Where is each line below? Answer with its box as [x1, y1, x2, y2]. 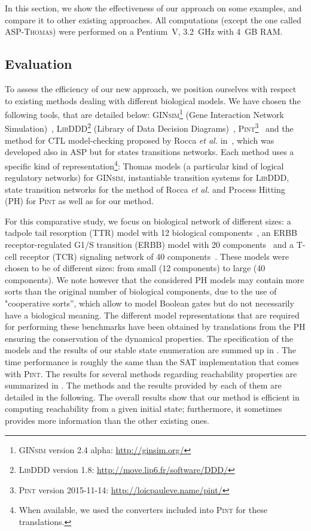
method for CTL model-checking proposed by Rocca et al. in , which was [5, 133, 275, 146]
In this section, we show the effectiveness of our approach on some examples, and [5, 2, 302, 14]
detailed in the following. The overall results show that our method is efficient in [5, 390, 300, 403]
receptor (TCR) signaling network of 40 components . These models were [19, 250, 289, 262]
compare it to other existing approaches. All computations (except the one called [5, 13, 301, 26]
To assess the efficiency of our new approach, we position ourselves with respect [5, 82, 297, 95]
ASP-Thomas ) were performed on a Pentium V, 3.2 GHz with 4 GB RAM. [5, 25, 283, 38]
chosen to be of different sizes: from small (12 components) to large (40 [5, 262, 266, 274]
